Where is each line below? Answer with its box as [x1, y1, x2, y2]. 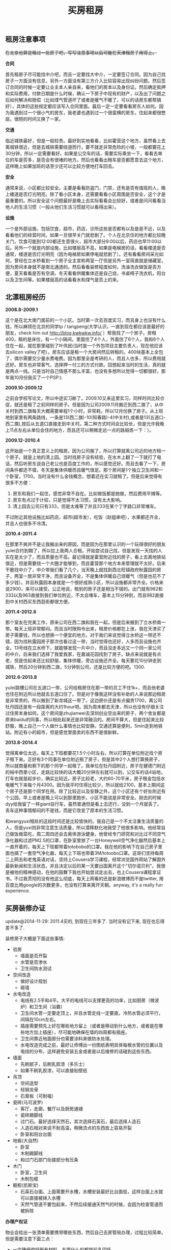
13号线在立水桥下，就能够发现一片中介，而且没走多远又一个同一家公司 [14, 645, 162, 651]
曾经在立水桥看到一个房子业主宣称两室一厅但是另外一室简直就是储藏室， [14, 257, 166, 263]
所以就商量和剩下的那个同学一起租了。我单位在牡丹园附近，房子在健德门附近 [5, 763, 166, 769]
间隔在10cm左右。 [20, 1016, 59, 1023]
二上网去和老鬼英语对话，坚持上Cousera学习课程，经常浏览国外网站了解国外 [5, 856, 166, 862]
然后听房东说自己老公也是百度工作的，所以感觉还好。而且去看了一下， [14, 461, 161, 467]
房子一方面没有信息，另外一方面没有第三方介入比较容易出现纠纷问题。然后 [5, 78, 161, 84]
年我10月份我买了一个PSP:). [5, 374, 63, 380]
